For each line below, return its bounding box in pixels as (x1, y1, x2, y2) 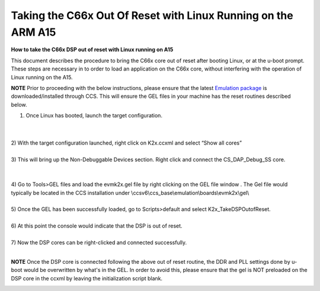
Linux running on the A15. (11, 73, 73, 81)
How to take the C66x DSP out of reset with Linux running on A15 (11, 46, 174, 53)
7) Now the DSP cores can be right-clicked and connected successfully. (11, 239, 187, 246)
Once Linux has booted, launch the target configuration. (25, 112, 163, 119)
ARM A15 (11, 25, 56, 39)
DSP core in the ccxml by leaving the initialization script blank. (11, 274, 163, 282)
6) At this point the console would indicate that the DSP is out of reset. (11, 222, 183, 229)
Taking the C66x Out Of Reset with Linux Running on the (11, 9, 293, 22)
